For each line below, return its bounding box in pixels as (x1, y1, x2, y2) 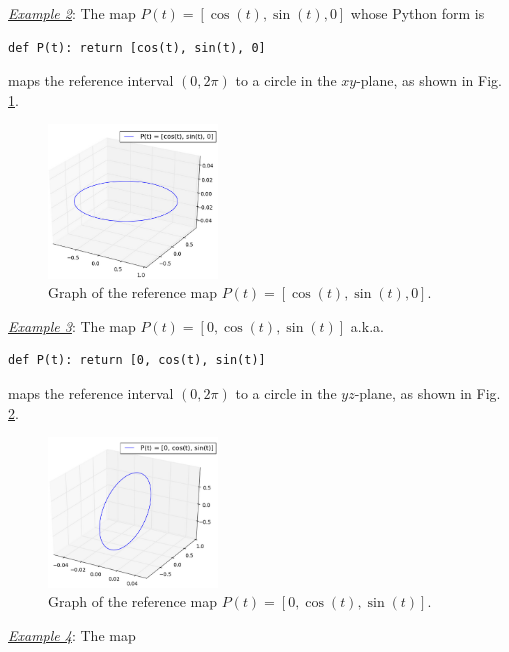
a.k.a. (350, 315, 384, 336)
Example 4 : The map (8, 624, 136, 645)
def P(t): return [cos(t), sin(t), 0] (8, 40, 266, 55)
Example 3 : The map (8, 315, 136, 336)
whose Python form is (350, 3, 485, 23)
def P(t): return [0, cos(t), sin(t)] (8, 353, 266, 368)
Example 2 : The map (8, 3, 136, 23)
